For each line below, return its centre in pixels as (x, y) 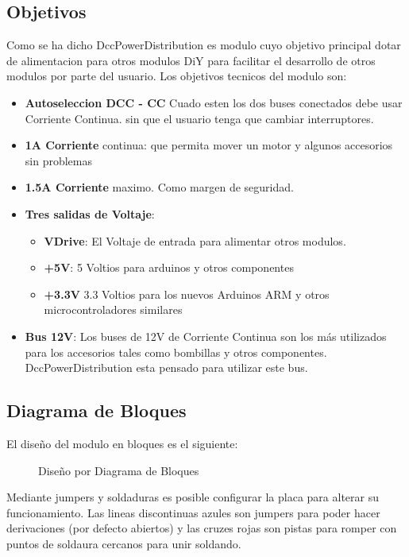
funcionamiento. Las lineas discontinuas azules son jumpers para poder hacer (193, 512)
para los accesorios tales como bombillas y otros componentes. (176, 352)
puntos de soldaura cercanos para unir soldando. (124, 543)
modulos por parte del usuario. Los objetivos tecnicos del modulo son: (177, 76)
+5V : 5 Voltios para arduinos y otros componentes (169, 267)
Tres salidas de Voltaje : (90, 213)
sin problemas (58, 160)
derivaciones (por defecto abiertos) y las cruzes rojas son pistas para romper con (202, 528)
